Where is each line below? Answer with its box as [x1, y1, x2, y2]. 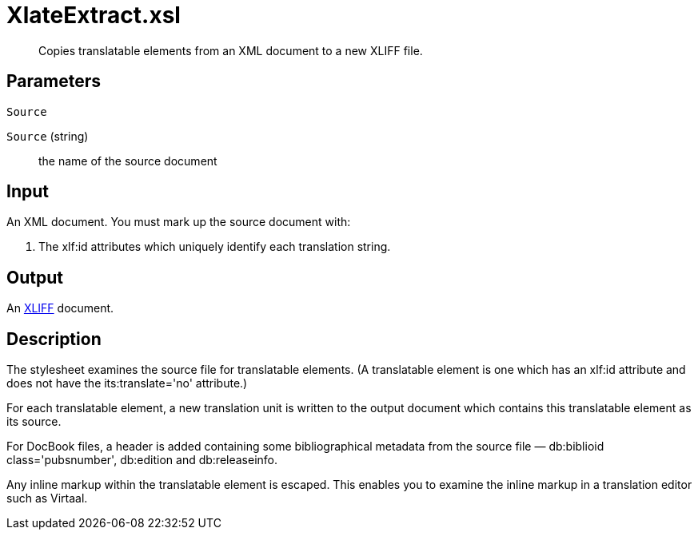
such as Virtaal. [6, 491, 88, 506]
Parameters [6, 71, 101, 92]
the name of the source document [38, 153, 217, 168]
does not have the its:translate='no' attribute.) [6, 376, 248, 391]
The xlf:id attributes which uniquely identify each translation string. [38, 240, 391, 254]
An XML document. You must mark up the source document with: [6, 215, 351, 229]
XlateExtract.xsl [6, 2, 181, 29]
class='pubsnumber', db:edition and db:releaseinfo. [6, 453, 278, 467]
